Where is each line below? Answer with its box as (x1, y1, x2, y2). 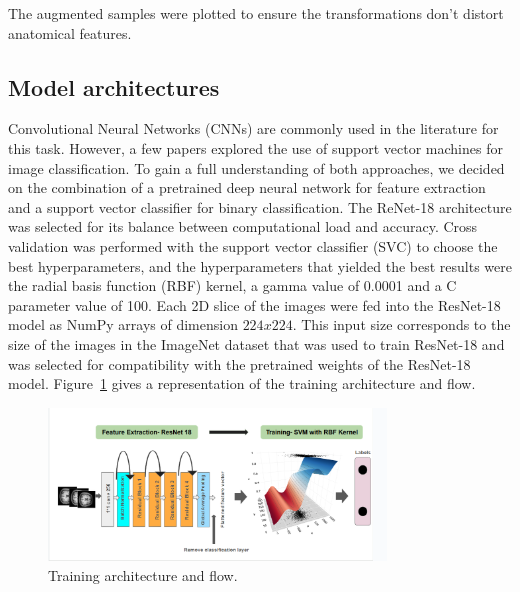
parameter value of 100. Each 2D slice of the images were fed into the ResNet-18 (8, 294, 501, 315)
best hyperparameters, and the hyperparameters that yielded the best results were (8, 255, 512, 276)
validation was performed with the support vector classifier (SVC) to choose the (8, 235, 498, 256)
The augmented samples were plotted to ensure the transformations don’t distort (8, 3, 504, 23)
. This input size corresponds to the (292, 314, 511, 335)
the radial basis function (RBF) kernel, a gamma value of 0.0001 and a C (8, 275, 457, 296)
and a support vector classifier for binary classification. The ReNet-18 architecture (8, 196, 512, 217)
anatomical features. (8, 22, 132, 43)
